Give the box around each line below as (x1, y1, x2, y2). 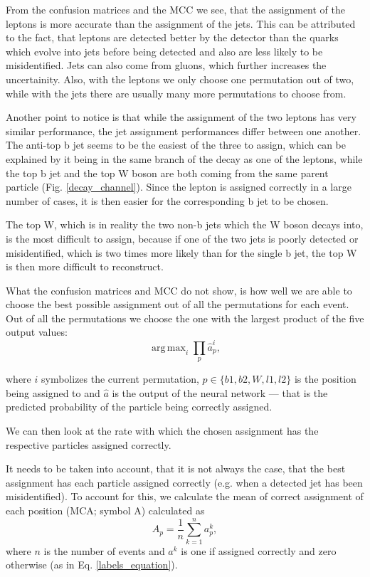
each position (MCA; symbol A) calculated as (6, 502, 205, 517)
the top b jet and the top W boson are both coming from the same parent (6, 165, 329, 180)
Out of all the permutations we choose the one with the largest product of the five (6, 310, 364, 325)
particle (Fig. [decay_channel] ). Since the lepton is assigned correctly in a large (6, 179, 351, 194)
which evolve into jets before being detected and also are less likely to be (6, 43, 323, 58)
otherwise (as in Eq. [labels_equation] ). (6, 557, 178, 572)
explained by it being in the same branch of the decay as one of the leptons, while (6, 151, 363, 166)
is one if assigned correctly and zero (181, 543, 337, 558)
